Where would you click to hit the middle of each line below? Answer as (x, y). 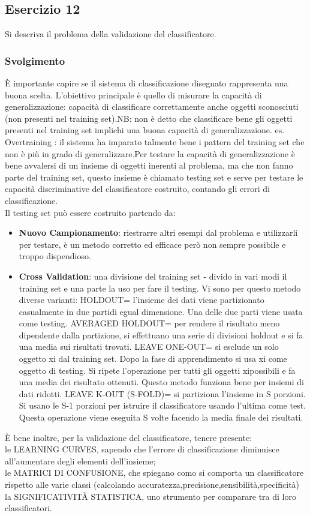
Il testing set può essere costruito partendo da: (90, 212)
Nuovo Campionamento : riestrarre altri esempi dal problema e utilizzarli (158, 232)
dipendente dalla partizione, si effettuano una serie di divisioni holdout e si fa (161, 334)
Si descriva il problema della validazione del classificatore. (111, 34)
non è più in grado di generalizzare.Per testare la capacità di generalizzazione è (150, 153)
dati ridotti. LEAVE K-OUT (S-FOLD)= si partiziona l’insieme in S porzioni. (162, 393)
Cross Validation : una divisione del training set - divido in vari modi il (153, 276)
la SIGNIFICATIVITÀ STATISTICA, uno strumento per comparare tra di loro (151, 496)
